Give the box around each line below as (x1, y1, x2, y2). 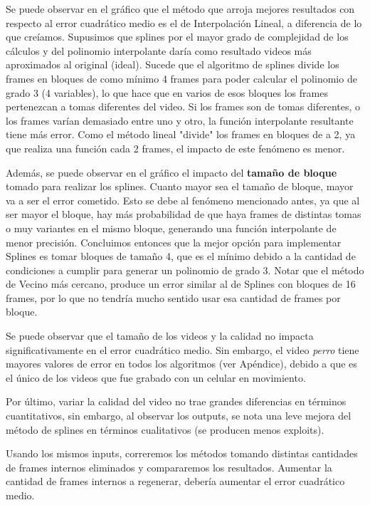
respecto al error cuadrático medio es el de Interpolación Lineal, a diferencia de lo (6, 15, 362, 30)
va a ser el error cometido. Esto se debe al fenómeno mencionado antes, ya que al (6, 192, 360, 207)
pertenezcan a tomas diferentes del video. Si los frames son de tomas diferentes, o (6, 99, 361, 114)
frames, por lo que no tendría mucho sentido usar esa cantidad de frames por (6, 290, 341, 305)
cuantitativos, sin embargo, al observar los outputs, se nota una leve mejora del (6, 408, 351, 423)
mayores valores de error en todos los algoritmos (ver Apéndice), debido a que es (6, 356, 357, 371)
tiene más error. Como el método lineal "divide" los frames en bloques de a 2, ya (6, 127, 356, 142)
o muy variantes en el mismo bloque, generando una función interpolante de (6, 220, 337, 235)
